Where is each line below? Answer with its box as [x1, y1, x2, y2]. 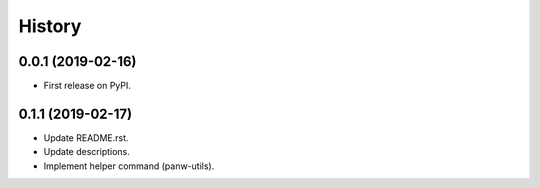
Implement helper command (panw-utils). [43, 160, 215, 172]
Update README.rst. [43, 131, 129, 144]
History [18, 15, 82, 37]
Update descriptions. [43, 146, 130, 158]
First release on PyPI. [43, 80, 132, 92]
